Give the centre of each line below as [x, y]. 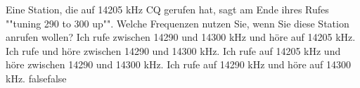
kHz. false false [36, 78]
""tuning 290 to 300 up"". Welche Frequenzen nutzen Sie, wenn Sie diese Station [178, 23]
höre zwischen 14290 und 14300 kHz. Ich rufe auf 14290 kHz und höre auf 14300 [178, 64]
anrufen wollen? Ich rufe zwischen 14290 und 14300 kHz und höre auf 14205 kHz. [181, 37]
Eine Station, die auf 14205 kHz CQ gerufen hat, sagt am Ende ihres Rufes [167, 9]
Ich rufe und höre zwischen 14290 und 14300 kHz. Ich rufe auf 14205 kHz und [173, 50]
